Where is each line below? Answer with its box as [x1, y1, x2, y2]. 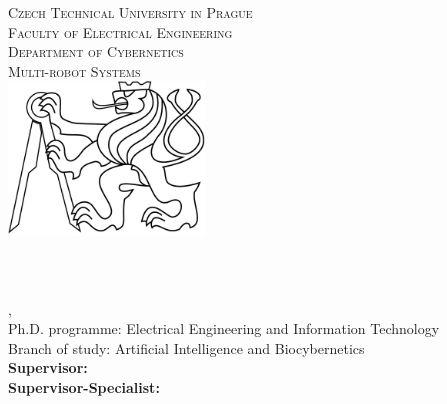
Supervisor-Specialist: [8, 377, 160, 398]
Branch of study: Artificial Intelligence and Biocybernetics [8, 337, 365, 358]
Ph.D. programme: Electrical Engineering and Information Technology [8, 318, 440, 339]
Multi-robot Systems [8, 60, 141, 81]
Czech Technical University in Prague [8, 2, 253, 22]
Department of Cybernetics [8, 41, 184, 62]
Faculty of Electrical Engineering [8, 21, 233, 42]
